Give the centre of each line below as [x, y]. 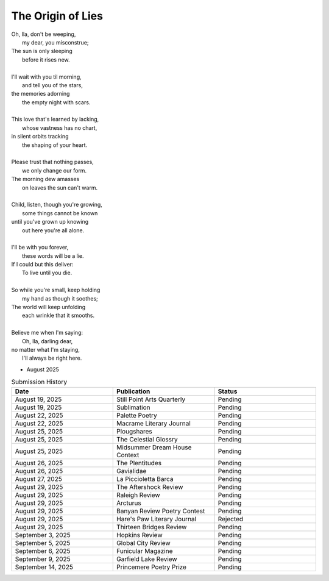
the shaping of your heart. [55, 145]
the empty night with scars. [56, 102]
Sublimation [133, 407]
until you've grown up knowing [50, 222]
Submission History [39, 382]
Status [228, 391]
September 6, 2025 [43, 551]
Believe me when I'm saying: [47, 333]
